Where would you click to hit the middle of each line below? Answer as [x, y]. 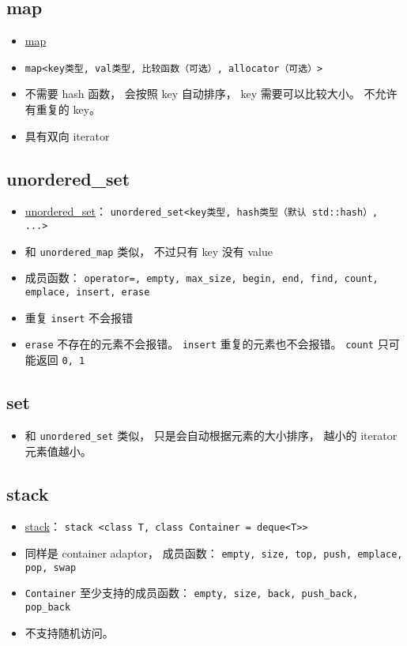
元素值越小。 [58, 451]
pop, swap [51, 567]
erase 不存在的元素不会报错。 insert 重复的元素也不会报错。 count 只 [207, 344]
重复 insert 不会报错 [79, 317]
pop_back [48, 607]
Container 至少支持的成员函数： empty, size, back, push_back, [192, 593]
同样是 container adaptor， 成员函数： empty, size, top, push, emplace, [214, 553]
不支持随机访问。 [69, 632]
